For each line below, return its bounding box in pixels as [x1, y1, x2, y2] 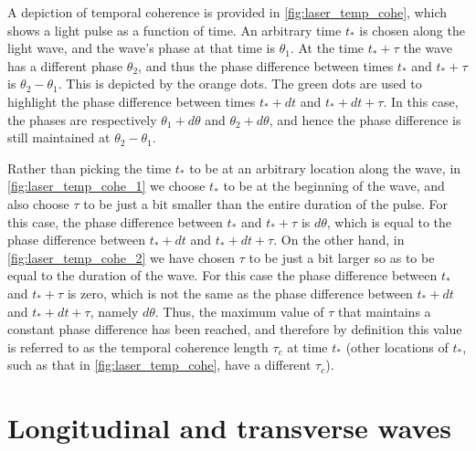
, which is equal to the [326, 212, 451, 231]
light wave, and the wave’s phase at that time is [7, 38, 276, 58]
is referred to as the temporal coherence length [7, 337, 269, 356]
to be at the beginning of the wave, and [223, 176, 445, 195]
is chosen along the [359, 20, 465, 39]
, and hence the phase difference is [269, 110, 461, 129]
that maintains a [337, 301, 431, 320]
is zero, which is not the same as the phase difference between [67, 283, 413, 302]
